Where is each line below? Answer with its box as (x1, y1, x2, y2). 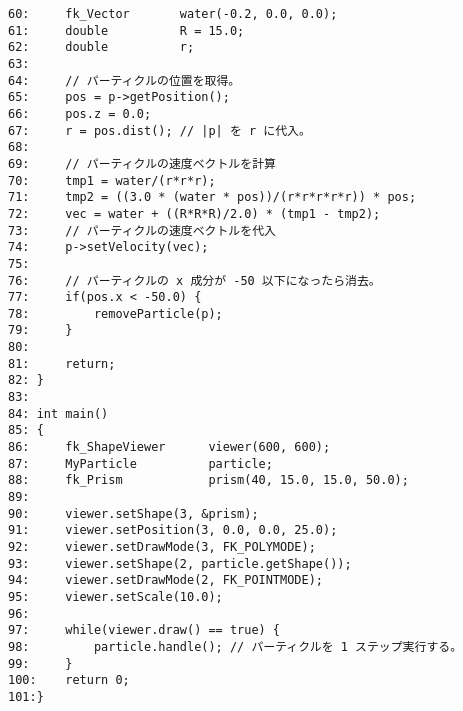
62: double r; (8, 40, 195, 55)
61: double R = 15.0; (8, 23, 245, 38)
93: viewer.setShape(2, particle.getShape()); (8, 556, 352, 571)
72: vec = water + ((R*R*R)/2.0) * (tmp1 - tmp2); (8, 206, 381, 221)
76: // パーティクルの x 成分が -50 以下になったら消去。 (8, 273, 381, 288)
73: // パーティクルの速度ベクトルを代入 (8, 223, 276, 238)
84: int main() (8, 406, 109, 421)
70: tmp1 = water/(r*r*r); (8, 173, 216, 188)
